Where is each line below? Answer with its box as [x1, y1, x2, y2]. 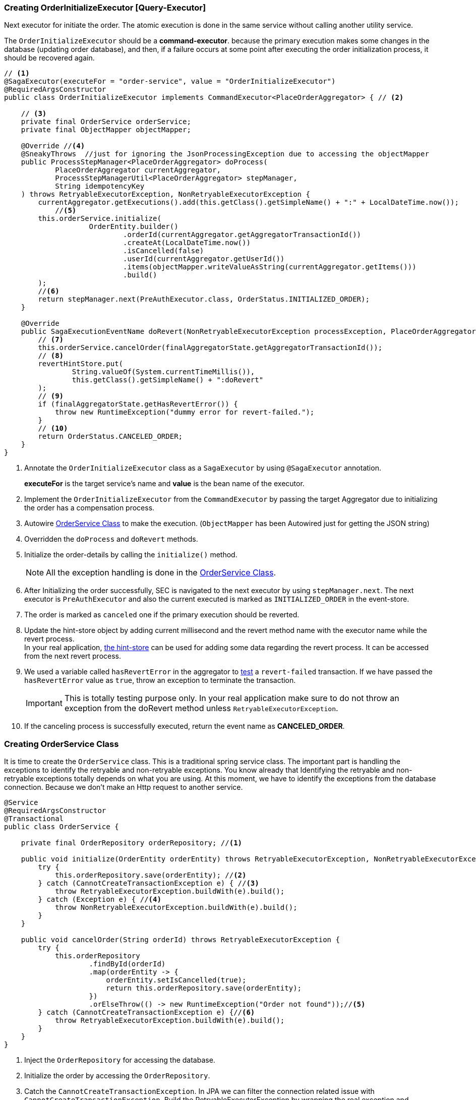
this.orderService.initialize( [38, 214, 161, 223]
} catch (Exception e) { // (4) [38, 895, 161, 904]
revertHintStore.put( [38, 360, 124, 368]
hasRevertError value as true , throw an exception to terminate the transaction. [24, 676, 296, 685]
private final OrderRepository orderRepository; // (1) [21, 839, 243, 847]
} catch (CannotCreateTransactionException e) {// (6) [38, 1008, 255, 1017]
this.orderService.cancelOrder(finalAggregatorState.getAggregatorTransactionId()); [38, 343, 383, 352]
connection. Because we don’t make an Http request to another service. [4, 783, 243, 792]
